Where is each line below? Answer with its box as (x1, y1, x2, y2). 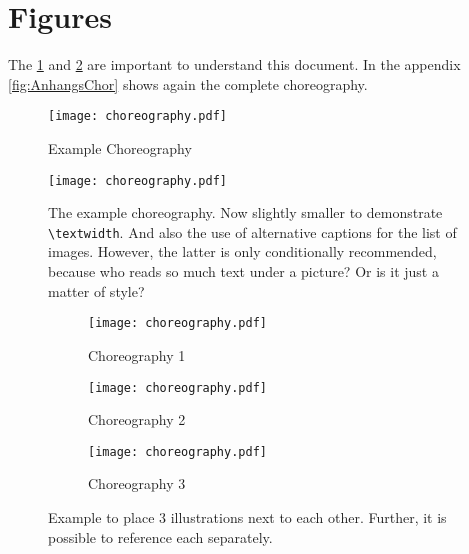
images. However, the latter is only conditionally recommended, (48, 241, 437, 262)
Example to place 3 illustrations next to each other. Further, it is (48, 507, 447, 527)
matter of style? (48, 280, 145, 301)
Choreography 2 (88, 409, 186, 430)
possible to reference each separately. (48, 526, 273, 547)
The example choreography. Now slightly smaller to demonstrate (48, 202, 443, 223)
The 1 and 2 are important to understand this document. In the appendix (8, 54, 461, 75)
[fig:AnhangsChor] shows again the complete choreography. (8, 73, 368, 94)
